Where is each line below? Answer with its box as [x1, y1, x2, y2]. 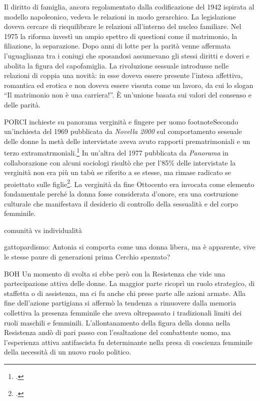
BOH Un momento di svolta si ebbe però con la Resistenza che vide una [4, 268, 225, 278]
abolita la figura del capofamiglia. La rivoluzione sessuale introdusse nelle [4, 60, 229, 70]
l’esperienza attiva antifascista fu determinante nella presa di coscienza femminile [4, 336, 253, 347]
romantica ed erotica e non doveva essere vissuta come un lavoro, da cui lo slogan [4, 79, 253, 90]
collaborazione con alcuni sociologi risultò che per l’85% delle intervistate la [4, 157, 236, 167]
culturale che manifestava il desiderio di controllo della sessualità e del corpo [4, 198, 238, 208]
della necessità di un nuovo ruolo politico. [4, 346, 131, 357]
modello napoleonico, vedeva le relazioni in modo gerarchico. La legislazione [4, 11, 236, 21]
